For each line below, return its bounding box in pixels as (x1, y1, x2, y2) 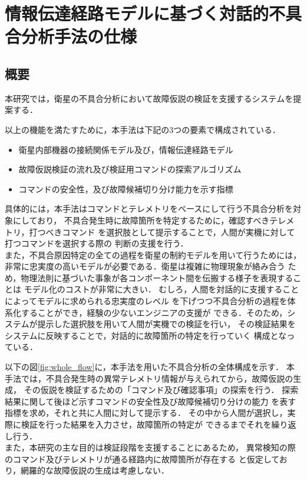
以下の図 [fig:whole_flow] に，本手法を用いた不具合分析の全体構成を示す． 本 (5, 361, 295, 373)
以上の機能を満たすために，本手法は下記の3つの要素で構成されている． (5, 123, 280, 135)
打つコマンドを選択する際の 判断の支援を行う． (5, 237, 189, 249)
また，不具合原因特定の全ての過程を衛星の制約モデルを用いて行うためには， (5, 248, 302, 261)
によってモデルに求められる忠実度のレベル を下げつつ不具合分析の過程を (5, 295, 288, 307)
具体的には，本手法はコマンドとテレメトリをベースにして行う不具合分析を (5, 202, 293, 215)
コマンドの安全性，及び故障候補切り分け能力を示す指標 (18, 182, 233, 195)
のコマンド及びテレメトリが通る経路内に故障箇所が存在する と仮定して (5, 452, 279, 465)
